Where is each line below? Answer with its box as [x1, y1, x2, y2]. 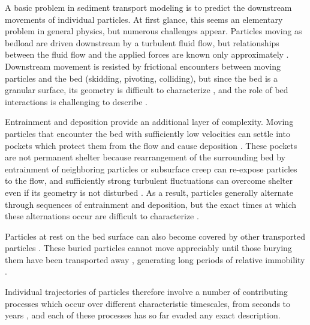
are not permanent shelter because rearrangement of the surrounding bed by [5, 151, 286, 163]
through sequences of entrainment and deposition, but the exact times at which [5, 198, 297, 210]
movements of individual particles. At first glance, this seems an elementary [5, 13, 283, 25]
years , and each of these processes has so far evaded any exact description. [5, 309, 281, 321]
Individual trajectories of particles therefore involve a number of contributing [5, 285, 288, 298]
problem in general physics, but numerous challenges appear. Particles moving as [5, 25, 302, 37]
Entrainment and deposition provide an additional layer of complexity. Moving [5, 115, 294, 128]
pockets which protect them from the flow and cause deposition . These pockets [5, 139, 297, 151]
